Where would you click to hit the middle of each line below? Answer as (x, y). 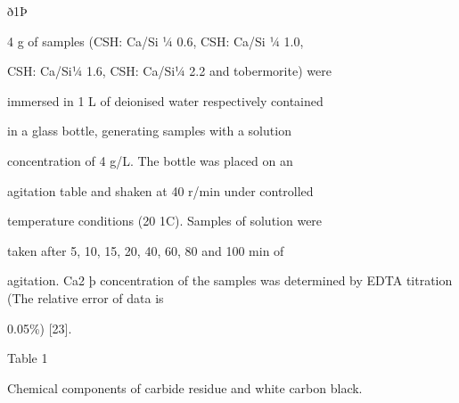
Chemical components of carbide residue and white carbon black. (185, 387)
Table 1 (28, 358)
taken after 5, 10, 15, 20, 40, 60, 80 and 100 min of (146, 250)
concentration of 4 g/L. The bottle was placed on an (150, 160)
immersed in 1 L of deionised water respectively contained (165, 100)
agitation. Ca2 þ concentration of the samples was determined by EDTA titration (230, 280)
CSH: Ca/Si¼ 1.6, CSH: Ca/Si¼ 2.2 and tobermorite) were (169, 71)
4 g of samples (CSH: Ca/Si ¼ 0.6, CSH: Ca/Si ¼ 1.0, (156, 41)
